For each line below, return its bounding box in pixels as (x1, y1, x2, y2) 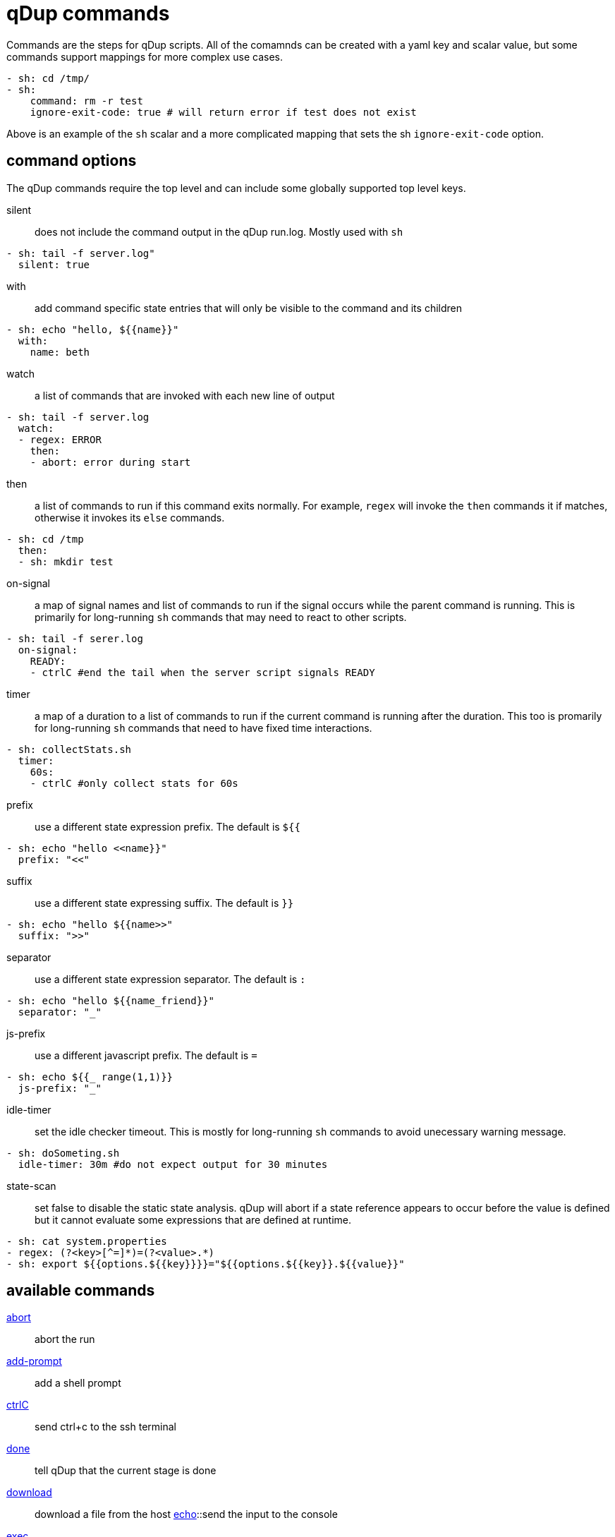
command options (6, 152, 137, 170)
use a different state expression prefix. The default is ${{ (35, 820, 300, 833)
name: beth (30, 346, 90, 358)
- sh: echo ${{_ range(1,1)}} (6, 1071, 173, 1083)
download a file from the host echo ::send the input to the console (35, 1508, 338, 1521)
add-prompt (6, 1355, 62, 1368)
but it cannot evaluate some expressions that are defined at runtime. (35, 1213, 352, 1226)
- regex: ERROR (18, 433, 102, 445)
